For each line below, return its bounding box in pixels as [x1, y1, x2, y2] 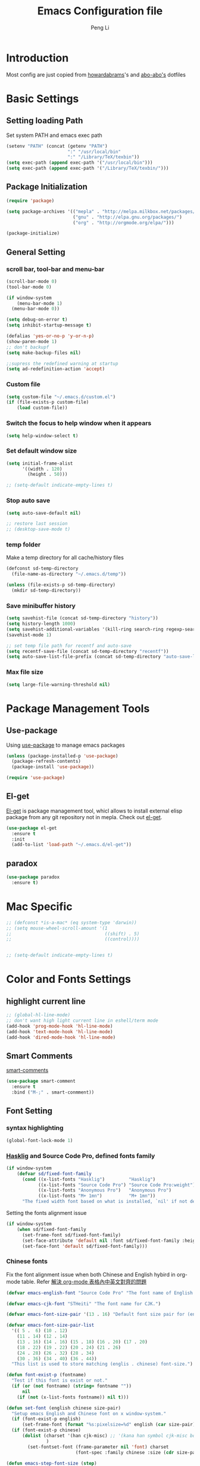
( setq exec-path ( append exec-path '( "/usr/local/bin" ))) [6, 160, 153, 166]
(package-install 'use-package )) [11, 764, 95, 770]
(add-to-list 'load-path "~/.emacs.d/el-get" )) [11, 842, 132, 848]
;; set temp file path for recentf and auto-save [6, 643, 132, 649]
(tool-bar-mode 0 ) [6, 284, 52, 290]
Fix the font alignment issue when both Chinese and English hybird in [6, 1270, 176, 1278]
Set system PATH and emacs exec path [6, 132, 102, 139]
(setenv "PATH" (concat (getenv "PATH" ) [6, 143, 108, 149]
